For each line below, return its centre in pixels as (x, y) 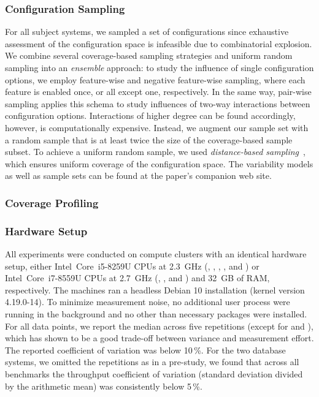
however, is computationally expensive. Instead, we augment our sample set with (157, 127)
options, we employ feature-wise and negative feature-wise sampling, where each (155, 79)
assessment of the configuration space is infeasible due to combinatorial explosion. (159, 43)
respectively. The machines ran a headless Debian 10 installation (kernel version (155, 289)
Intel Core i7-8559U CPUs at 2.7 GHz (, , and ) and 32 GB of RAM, (137, 278)
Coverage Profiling (52, 202)
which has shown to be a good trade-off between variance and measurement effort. (159, 338)
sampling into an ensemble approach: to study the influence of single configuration (159, 67)
